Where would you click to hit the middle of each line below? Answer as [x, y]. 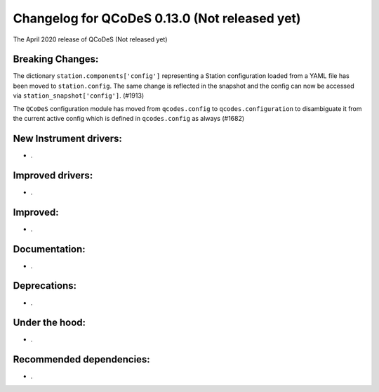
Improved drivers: [53, 175]
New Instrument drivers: [68, 138]
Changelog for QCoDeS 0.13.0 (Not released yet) [157, 18]
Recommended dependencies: [81, 359]
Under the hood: [49, 323]
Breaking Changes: [56, 59]
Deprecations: [45, 286]
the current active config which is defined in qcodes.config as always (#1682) [129, 119]
